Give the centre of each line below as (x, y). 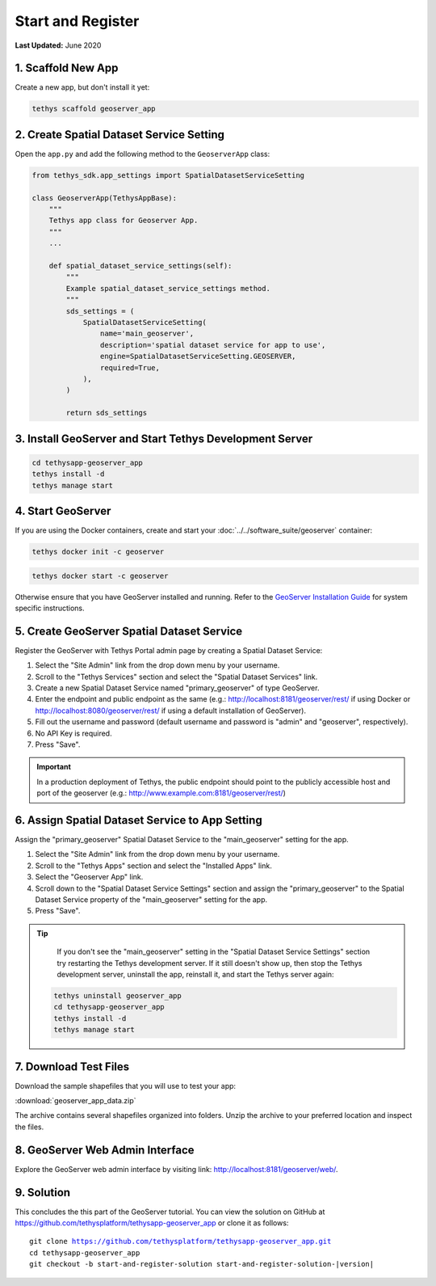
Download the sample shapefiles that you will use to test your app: (126, 1086)
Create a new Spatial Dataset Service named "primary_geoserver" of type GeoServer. (177, 688)
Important (54, 767)
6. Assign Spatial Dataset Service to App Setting (138, 820)
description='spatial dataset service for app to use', (213, 345)
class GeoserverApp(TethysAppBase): (105, 198)
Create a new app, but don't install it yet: (82, 87)
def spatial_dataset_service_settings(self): (140, 266)
